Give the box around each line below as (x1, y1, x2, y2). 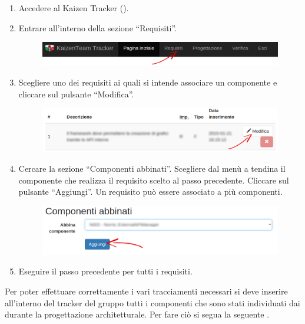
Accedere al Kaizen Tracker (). (18, 2, 129, 14)
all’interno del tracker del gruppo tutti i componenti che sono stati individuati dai (5, 296, 300, 309)
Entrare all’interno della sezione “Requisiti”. (18, 21, 177, 34)
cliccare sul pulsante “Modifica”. (18, 87, 134, 100)
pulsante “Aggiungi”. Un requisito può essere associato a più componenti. (18, 185, 283, 198)
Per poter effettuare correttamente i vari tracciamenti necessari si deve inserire (5, 284, 288, 297)
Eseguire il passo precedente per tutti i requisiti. (18, 265, 193, 277)
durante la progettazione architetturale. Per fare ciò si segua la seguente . (5, 308, 270, 320)
